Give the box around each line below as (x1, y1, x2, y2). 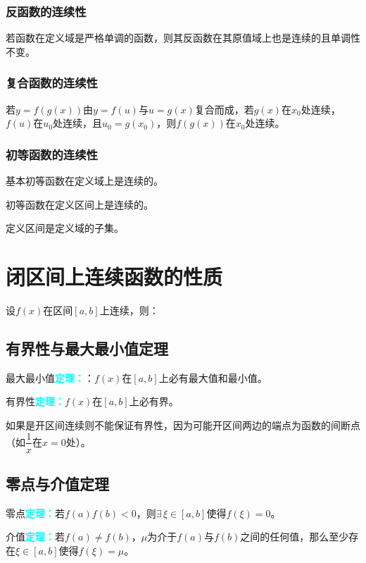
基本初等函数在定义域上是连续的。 (6, 173, 163, 188)
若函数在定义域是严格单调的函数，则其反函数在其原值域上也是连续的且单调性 (6, 30, 360, 45)
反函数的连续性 (6, 2, 87, 20)
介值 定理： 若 (6, 529, 65, 544)
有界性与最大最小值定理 (6, 337, 168, 359)
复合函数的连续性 (6, 74, 98, 92)
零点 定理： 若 (6, 505, 65, 520)
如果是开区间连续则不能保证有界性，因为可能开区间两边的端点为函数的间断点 (6, 417, 360, 432)
